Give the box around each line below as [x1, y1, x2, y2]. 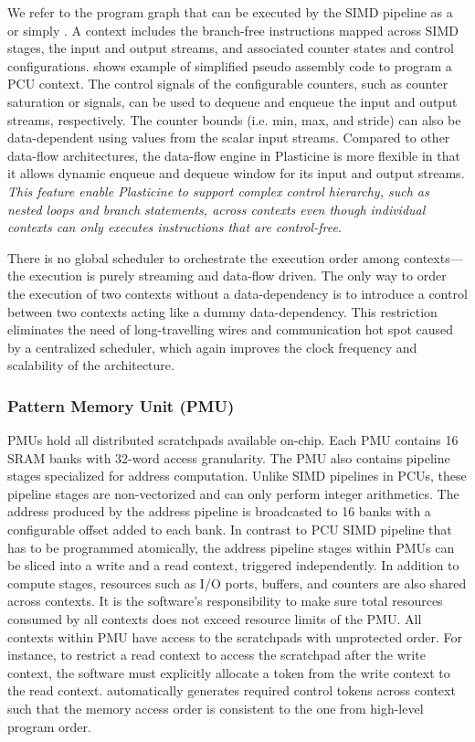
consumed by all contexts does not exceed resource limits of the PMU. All [7, 609, 422, 629]
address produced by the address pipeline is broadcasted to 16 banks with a [7, 502, 431, 521]
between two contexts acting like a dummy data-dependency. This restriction [7, 302, 438, 321]
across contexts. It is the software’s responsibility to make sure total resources [7, 591, 443, 610]
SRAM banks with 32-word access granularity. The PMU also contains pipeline [7, 448, 450, 467]
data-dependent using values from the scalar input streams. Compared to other [7, 128, 450, 147]
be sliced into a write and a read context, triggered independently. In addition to [7, 556, 459, 575]
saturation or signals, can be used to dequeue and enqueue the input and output [7, 91, 458, 111]
